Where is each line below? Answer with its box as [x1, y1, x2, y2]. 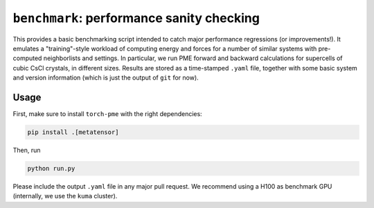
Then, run [12, 146, 41, 154]
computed [12, 54, 42, 62]
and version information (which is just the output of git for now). [12, 73, 199, 82]
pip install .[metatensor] [27, 129, 119, 136]
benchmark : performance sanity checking [12, 10, 260, 26]
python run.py [27, 164, 75, 172]
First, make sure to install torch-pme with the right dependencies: [12, 110, 202, 118]
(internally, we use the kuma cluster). [12, 192, 118, 200]
